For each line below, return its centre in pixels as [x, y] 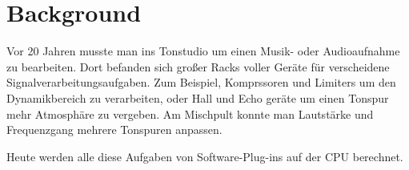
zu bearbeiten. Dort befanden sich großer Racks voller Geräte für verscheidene [198, 66]
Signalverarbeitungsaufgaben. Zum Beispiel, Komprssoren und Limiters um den [201, 82]
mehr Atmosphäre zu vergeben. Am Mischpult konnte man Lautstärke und [190, 113]
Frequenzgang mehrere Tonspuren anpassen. [114, 130]
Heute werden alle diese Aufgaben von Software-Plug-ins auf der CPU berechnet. [205, 156]
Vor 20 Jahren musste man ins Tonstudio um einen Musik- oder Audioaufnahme [203, 51]
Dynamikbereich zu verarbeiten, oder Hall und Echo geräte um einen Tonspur [198, 97]
